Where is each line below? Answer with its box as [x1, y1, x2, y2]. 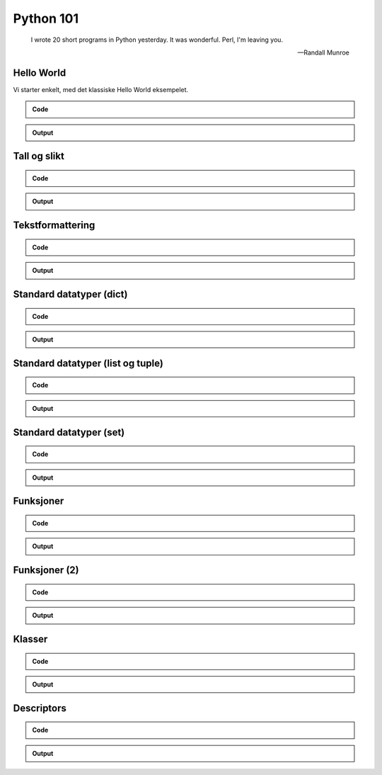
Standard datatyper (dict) [13, 288, 128, 300]
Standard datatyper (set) [13, 426, 125, 439]
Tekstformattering [13, 220, 95, 232]
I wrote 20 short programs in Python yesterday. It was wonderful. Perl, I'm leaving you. [30, 35, 283, 44]
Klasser [13, 633, 48, 645]
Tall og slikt [13, 150, 65, 162]
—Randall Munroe [297, 48, 349, 57]
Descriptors [13, 702, 67, 714]
